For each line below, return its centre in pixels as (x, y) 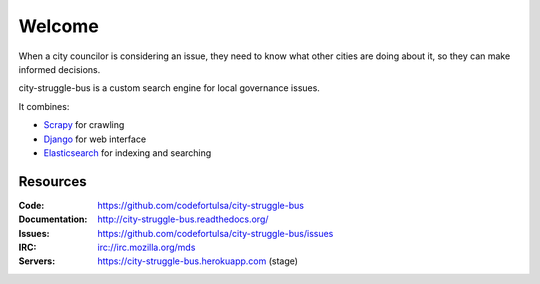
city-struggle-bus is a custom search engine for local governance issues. (169, 88)
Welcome (58, 26)
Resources (52, 181)
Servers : (37, 261)
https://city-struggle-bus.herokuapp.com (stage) (198, 261)
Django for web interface (95, 139)
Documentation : (53, 219)
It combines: (44, 106)
